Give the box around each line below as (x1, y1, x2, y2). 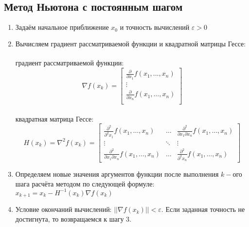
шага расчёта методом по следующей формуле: (15, 178, 155, 188)
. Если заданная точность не (161, 204, 245, 214)
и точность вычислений (120, 22, 190, 32)
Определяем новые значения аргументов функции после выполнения (15, 169, 219, 179)
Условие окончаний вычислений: (15, 204, 112, 214)
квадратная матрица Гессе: (15, 113, 94, 124)
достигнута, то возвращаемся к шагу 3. (15, 213, 131, 224)
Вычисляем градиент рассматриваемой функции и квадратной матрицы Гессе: (15, 38, 246, 48)
